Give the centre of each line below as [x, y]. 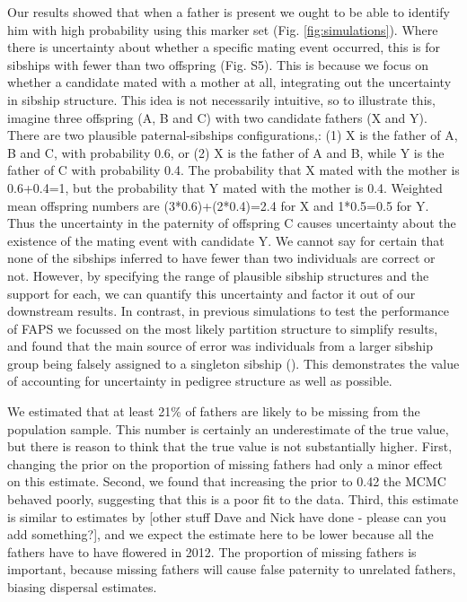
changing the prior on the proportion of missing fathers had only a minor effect [225, 463]
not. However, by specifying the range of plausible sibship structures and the [218, 275]
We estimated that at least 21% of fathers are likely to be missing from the [214, 411]
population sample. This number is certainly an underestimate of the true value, [228, 428]
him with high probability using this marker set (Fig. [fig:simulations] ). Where [223, 29]
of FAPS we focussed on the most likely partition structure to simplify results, [223, 328]
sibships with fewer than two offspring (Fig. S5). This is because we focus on [218, 64]
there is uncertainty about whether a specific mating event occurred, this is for [224, 47]
